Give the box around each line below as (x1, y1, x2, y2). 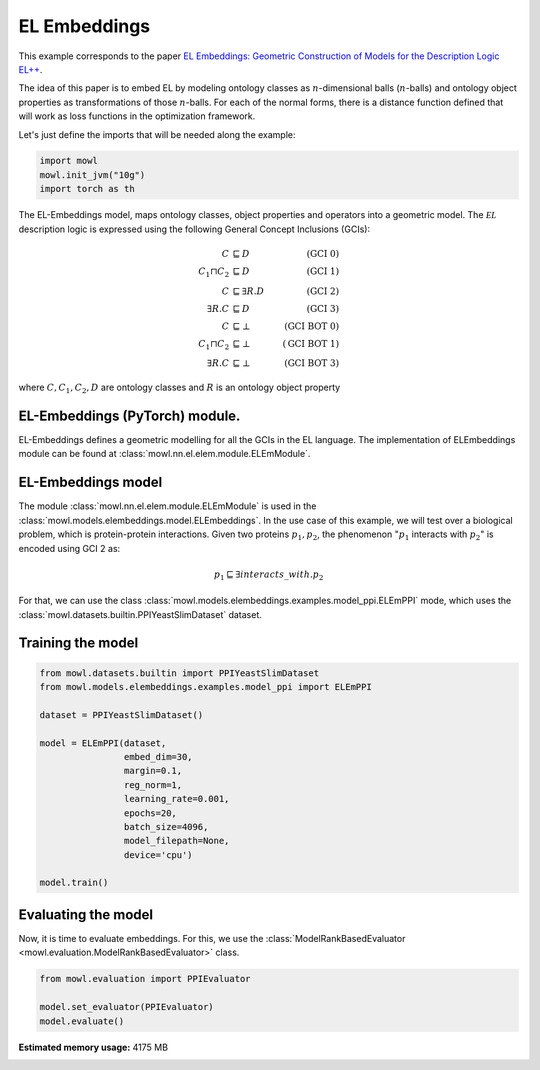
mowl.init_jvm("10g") (39, 169, 146, 180)
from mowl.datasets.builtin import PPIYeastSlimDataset (39, 667, 320, 679)
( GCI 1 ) (306, 265, 340, 277)
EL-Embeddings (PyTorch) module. (18, 407, 241, 424)
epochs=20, (123, 807, 177, 819)
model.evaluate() (39, 1015, 125, 1027)
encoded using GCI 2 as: (18, 542, 121, 554)
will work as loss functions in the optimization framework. (18, 110, 256, 122)
